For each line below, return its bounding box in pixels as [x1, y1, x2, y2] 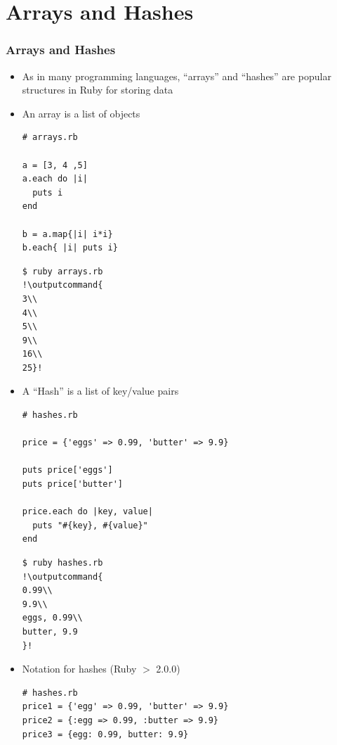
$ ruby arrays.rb [22, 266, 103, 276]
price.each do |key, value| [22, 507, 153, 517]
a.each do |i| [22, 174, 88, 184]
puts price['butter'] [22, 479, 123, 490]
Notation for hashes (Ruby [22, 661, 137, 676]
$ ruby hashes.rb [22, 558, 103, 568]
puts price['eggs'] [22, 465, 113, 476]
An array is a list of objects [22, 106, 140, 120]
